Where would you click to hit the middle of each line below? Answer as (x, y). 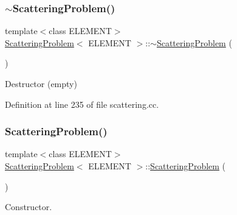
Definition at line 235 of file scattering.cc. (82, 104)
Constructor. (29, 207)
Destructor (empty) (41, 83)
